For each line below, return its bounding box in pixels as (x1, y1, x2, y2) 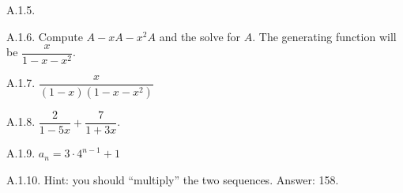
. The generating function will (252, 28, 397, 44)
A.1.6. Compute (6, 28, 83, 44)
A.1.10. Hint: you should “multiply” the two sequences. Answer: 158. (6, 171, 339, 187)
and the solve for (159, 28, 241, 44)
